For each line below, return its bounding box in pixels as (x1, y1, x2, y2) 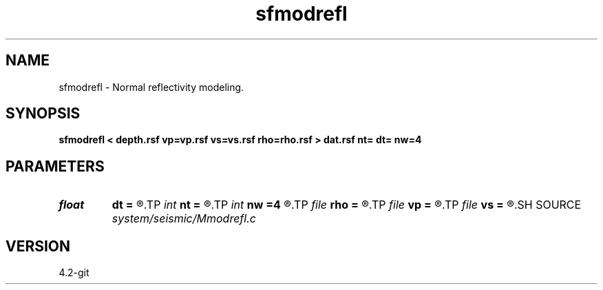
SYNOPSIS (6, 105, 81, 123)
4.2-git (59, 267, 89, 279)
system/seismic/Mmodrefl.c (112, 211, 256, 226)
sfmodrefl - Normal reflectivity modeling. (59, 81, 244, 93)
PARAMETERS (6, 157, 105, 175)
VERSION (6, 237, 71, 255)
